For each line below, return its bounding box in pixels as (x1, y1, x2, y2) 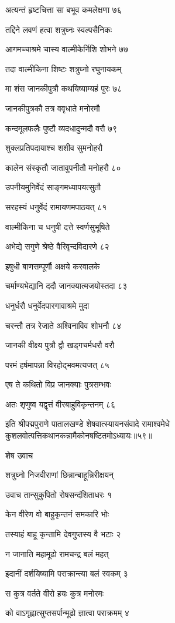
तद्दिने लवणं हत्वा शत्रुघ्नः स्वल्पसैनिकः (5, 23, 112, 35)
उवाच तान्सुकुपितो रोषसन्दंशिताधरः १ (5, 488, 112, 500)
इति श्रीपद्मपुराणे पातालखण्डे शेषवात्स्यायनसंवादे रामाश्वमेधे (5, 417, 170, 430)
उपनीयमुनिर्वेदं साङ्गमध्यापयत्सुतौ (5, 181, 101, 193)
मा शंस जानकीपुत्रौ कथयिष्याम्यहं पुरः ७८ (5, 82, 122, 95)
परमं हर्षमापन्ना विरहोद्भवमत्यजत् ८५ (5, 358, 109, 371)
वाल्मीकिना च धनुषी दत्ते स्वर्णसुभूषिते (5, 220, 110, 233)
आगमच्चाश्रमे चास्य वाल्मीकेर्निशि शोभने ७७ (5, 43, 129, 55)
